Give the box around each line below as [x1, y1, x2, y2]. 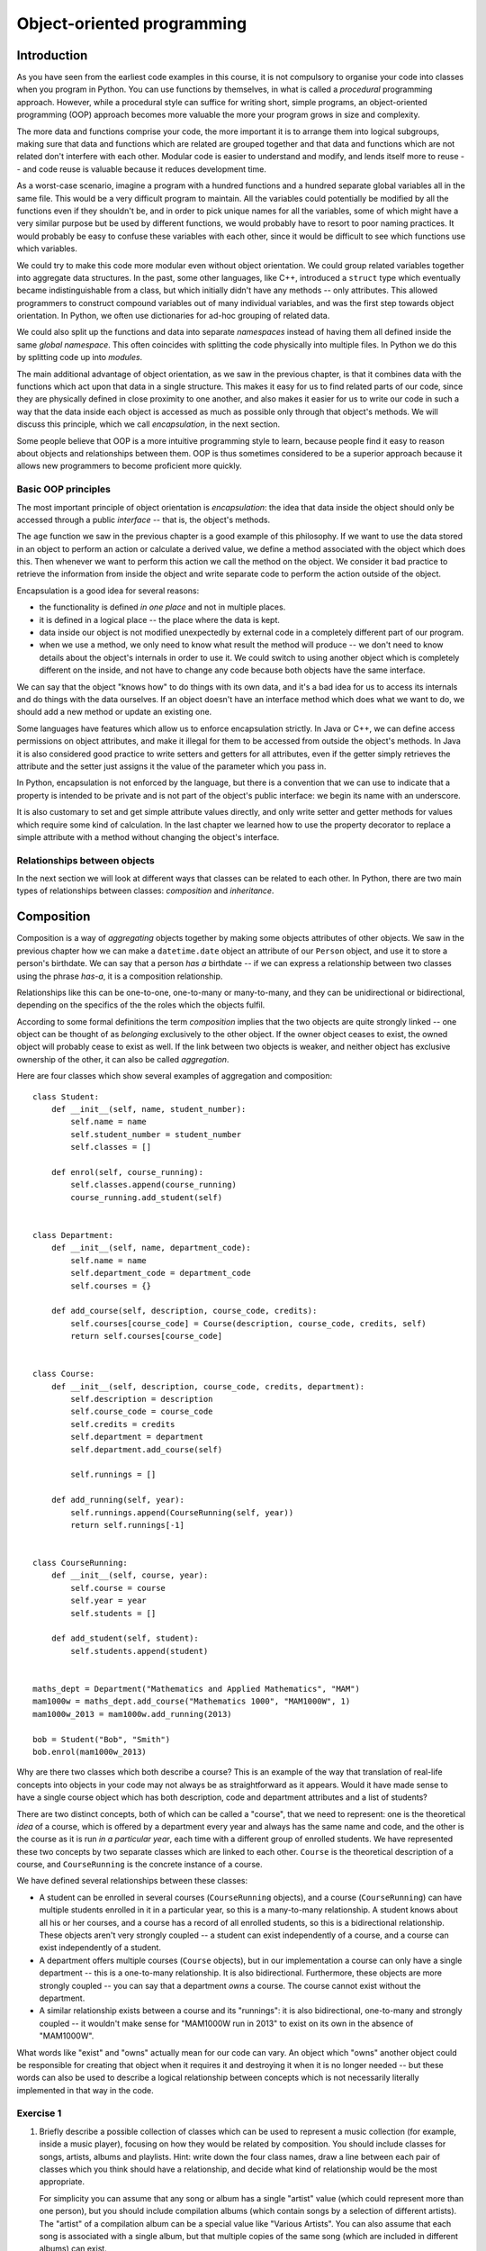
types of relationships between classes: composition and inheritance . [16, 885, 274, 896]
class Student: [32, 1091, 100, 1102]
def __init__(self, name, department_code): [50, 1243, 251, 1253]
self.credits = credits [70, 1419, 175, 1429]
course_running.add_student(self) [70, 1192, 223, 1202]
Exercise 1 [16, 2107, 62, 2120]
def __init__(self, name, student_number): [50, 1104, 247, 1115]
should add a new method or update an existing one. [16, 707, 212, 718]
